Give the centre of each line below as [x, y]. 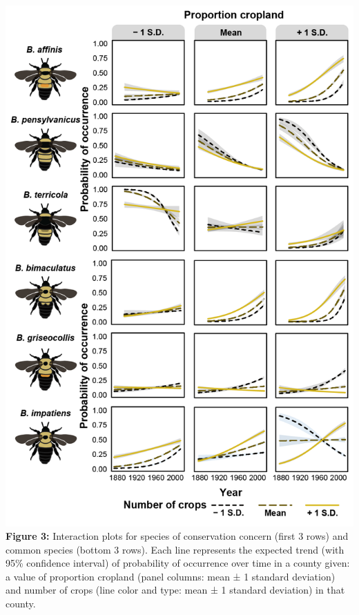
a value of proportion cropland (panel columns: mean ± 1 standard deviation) [171, 576]
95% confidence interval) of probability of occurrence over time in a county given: [178, 563]
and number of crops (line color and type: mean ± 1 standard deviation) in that [175, 590]
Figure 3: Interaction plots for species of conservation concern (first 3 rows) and [177, 536]
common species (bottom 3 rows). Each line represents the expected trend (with [175, 549]
